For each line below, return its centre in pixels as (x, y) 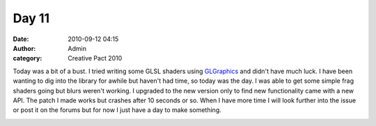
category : (28, 58)
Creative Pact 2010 (95, 58)
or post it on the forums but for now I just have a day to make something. (117, 110)
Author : (24, 48)
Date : (21, 39)
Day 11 (31, 18)
